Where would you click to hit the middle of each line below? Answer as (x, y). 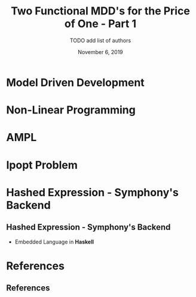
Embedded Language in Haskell (54, 242)
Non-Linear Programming (71, 110)
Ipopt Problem (42, 165)
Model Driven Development (75, 82)
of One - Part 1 (100, 24)
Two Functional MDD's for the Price (100, 11)
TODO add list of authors (100, 40)
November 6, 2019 (100, 52)
